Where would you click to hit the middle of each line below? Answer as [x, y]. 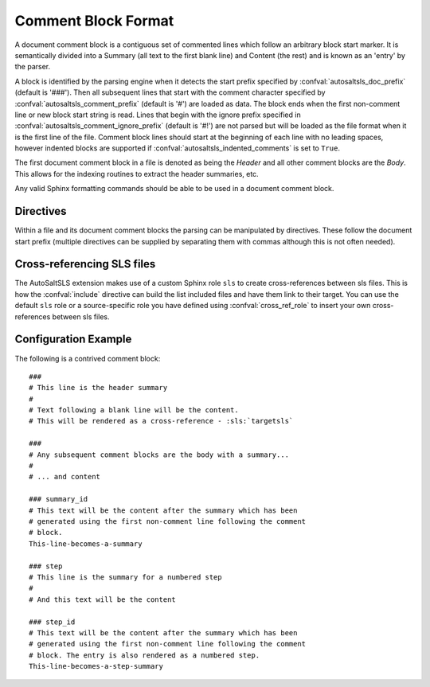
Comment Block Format [94, 21]
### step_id [52, 622]
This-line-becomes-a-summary [86, 544]
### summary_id [59, 499]
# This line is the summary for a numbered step [125, 577]
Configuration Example [73, 340]
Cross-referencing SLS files [85, 264]
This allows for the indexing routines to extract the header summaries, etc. [137, 174]
